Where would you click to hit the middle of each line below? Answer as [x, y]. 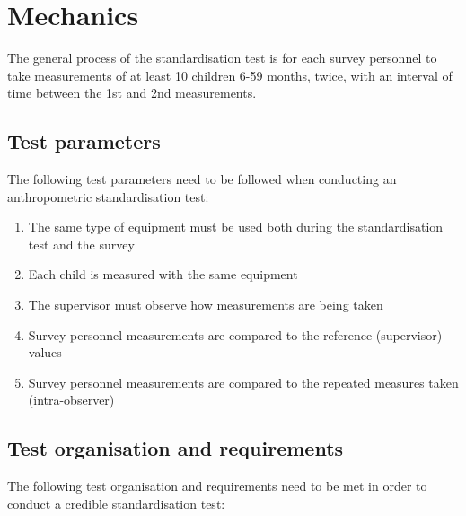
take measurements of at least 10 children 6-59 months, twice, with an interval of [230, 75]
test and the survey [81, 244]
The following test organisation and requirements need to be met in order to [217, 486]
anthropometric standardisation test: [108, 196]
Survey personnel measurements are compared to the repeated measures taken [243, 382]
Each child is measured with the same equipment [163, 274]
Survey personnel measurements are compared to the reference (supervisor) [235, 334]
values [45, 352]
